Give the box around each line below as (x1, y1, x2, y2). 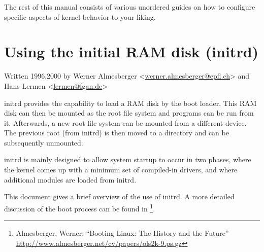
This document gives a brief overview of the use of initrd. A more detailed (4, 191, 235, 202)
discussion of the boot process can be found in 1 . (4, 201, 155, 213)
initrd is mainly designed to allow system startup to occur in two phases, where (4, 154, 251, 165)
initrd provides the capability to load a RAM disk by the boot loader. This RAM (4, 97, 257, 108)
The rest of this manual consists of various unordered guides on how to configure (4, 2, 255, 12)
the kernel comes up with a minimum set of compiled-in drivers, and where (4, 164, 238, 175)
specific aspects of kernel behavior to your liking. (4, 11, 156, 22)
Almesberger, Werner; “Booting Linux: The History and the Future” (16, 228, 229, 238)
